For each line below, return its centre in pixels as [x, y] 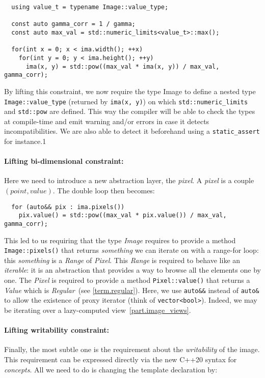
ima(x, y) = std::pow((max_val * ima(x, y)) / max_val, [123, 66]
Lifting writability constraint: [57, 330]
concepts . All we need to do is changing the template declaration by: [111, 369]
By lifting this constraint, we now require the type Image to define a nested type [130, 91]
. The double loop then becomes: [104, 191]
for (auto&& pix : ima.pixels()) [68, 207]
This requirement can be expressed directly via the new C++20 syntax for [121, 359]
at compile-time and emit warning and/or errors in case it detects [107, 121]
